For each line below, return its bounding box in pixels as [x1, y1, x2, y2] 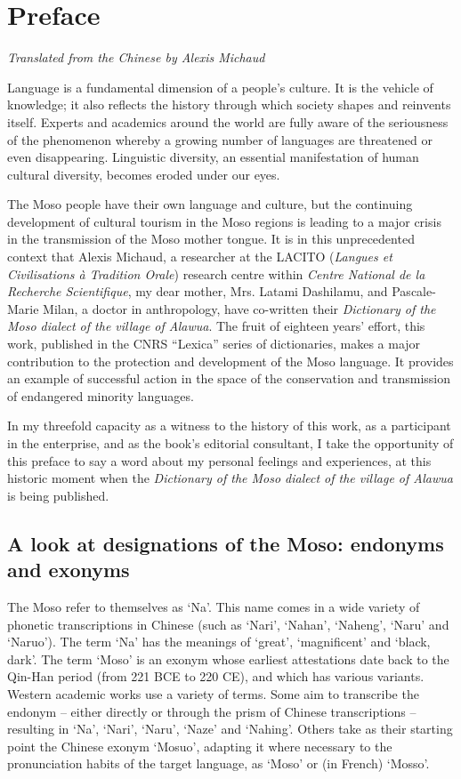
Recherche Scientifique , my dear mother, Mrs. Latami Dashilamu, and [7, 282, 388, 301]
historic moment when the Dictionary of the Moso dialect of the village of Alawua [7, 469, 453, 487]
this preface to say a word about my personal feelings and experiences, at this [7, 451, 432, 470]
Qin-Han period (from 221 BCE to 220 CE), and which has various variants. [7, 667, 425, 686]
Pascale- [392, 282, 436, 301]
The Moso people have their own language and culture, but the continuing [7, 195, 413, 213]
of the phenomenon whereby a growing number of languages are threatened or [7, 130, 433, 149]
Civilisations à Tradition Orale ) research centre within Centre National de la [7, 264, 425, 283]
